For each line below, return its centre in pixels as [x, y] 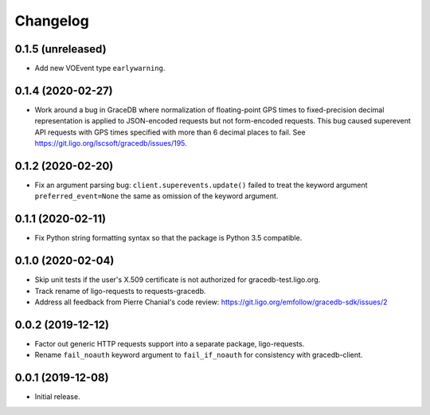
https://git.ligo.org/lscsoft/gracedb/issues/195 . [111, 143]
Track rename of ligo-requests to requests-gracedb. [120, 291]
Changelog [52, 21]
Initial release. [57, 397]
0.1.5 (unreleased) [61, 49]
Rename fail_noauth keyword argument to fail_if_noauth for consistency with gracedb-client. [199, 355]
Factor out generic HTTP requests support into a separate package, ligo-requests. [170, 343]
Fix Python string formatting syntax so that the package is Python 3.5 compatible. [168, 238]
